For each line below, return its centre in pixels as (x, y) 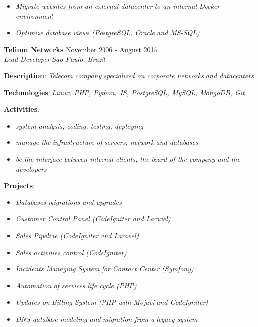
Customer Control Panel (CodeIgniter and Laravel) (93, 219)
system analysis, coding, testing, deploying (79, 125)
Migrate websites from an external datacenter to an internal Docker (118, 6)
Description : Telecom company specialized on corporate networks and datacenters (129, 75)
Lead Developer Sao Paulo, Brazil (55, 59)
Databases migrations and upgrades (69, 202)
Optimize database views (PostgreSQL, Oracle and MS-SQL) (107, 33)
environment (34, 16)
